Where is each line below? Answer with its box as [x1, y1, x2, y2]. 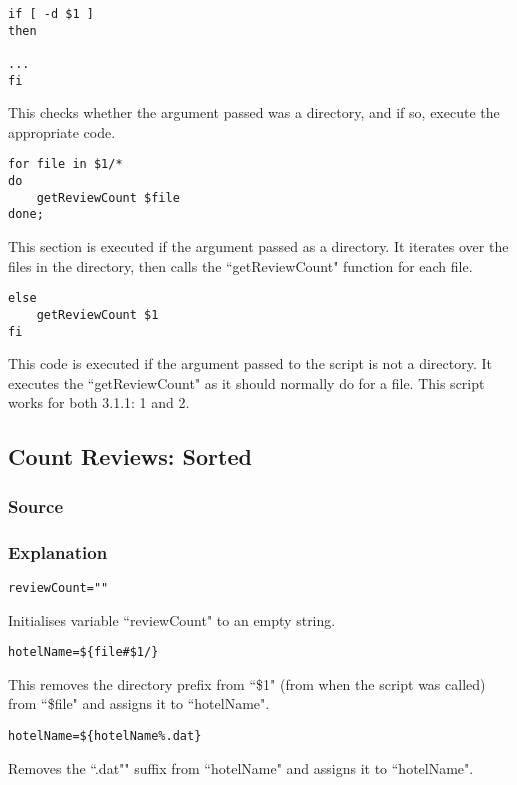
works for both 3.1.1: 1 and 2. [8, 392, 190, 413]
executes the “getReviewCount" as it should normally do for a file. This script [8, 372, 485, 393]
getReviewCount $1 [36, 307, 159, 322]
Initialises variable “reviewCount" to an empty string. [8, 609, 336, 630]
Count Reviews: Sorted [8, 441, 252, 472]
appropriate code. [8, 121, 116, 142]
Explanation [8, 539, 108, 564]
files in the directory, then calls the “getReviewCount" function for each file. [8, 255, 473, 276]
